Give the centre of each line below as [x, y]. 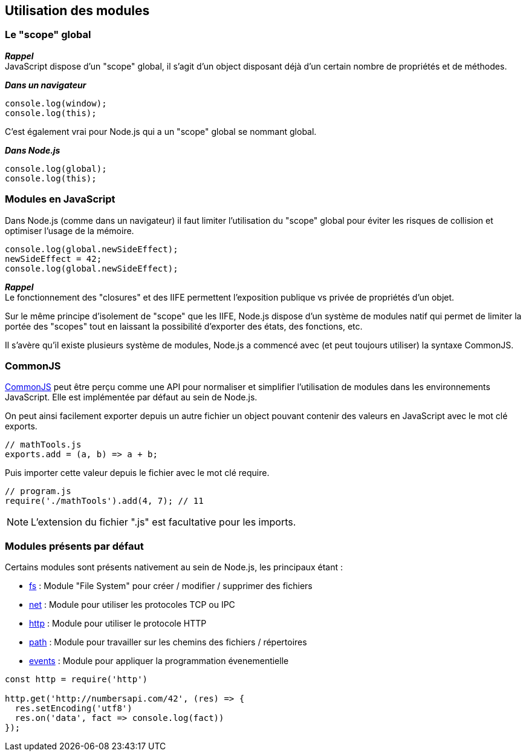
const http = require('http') [76, 679]
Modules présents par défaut [74, 546]
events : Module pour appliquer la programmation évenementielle [159, 661]
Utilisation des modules [77, 11]
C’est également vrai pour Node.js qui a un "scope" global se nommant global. [161, 131]
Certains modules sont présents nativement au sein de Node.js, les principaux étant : [174, 567]
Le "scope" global [48, 35]
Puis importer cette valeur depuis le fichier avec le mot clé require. [137, 473]
